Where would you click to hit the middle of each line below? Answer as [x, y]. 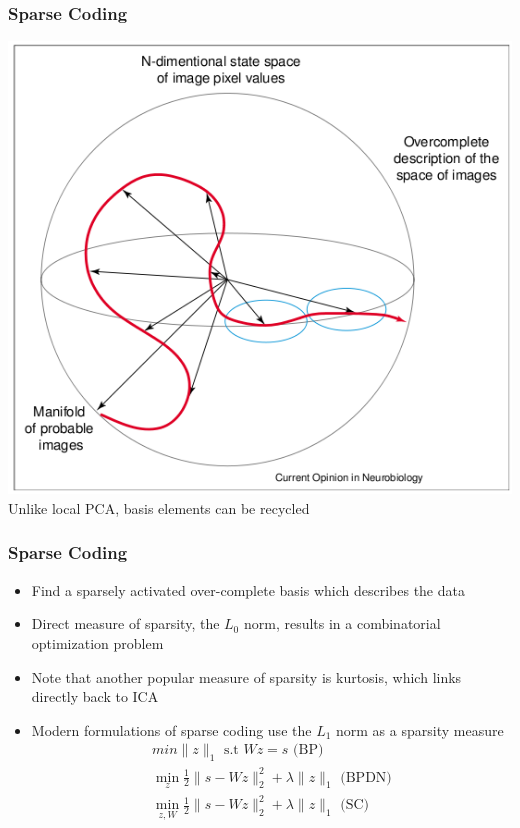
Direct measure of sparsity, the [125, 623]
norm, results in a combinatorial [342, 623]
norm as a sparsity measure [420, 729]
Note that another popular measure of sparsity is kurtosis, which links [246, 676]
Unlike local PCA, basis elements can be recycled [159, 507]
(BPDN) [366, 777]
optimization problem [97, 642]
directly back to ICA [95, 696]
